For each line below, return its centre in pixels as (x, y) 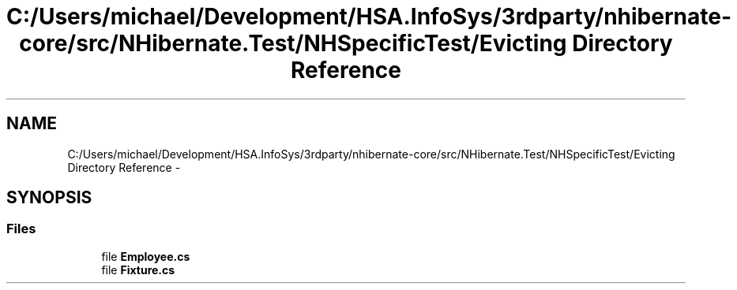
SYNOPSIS (49, 198)
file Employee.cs (146, 256)
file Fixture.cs (138, 270)
